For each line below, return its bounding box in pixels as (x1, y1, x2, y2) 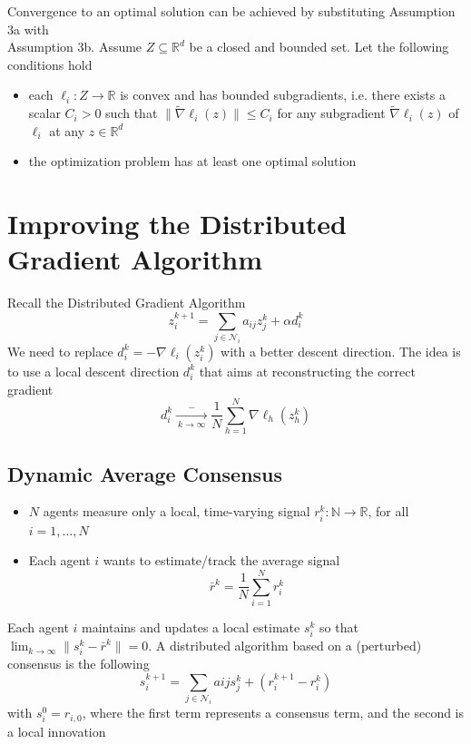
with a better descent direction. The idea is (221, 341, 461, 360)
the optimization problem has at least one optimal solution (28, 152, 357, 171)
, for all (368, 502, 409, 521)
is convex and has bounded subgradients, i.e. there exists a (120, 85, 446, 104)
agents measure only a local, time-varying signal (43, 502, 310, 521)
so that (319, 617, 358, 636)
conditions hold (7, 54, 93, 73)
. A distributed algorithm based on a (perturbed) (148, 636, 422, 655)
